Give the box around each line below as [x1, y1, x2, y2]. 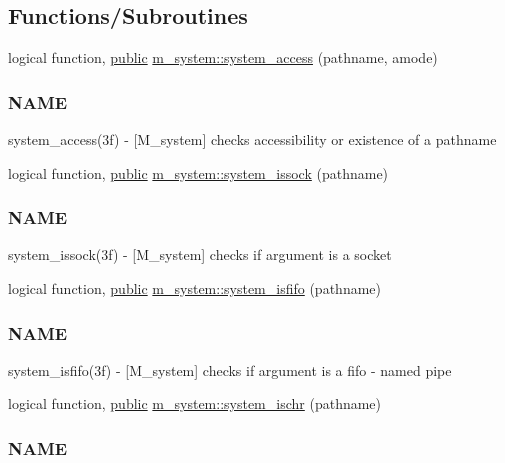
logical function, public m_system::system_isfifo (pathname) [8, 278, 381, 299]
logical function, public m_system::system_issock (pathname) [8, 162, 389, 183]
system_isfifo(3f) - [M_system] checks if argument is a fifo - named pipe [8, 359, 452, 380]
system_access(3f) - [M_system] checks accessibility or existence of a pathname [8, 129, 497, 150]
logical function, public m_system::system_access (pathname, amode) [8, 47, 438, 68]
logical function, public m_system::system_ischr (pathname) [8, 393, 382, 414]
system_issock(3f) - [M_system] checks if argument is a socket [8, 244, 392, 265]
